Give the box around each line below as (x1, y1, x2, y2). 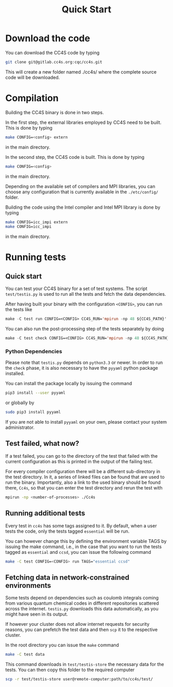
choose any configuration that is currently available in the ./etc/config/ (5, 189, 159, 195)
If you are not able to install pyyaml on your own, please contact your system (5, 419, 167, 425)
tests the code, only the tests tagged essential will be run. (5, 528, 130, 534)
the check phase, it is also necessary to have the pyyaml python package (5, 365, 159, 371)
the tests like (5, 306, 32, 313)
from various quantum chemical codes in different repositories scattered (5, 600, 159, 606)
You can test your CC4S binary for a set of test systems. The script (5, 285, 148, 292)
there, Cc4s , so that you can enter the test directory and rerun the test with (5, 484, 163, 491)
